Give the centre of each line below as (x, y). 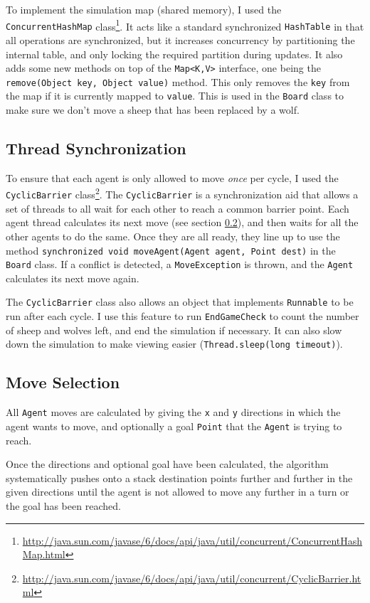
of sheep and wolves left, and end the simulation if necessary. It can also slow (174, 330)
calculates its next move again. (73, 278)
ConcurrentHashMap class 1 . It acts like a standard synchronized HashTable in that (185, 25)
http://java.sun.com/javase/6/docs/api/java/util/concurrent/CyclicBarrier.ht (192, 578)
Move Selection (63, 382)
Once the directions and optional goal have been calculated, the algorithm (167, 464)
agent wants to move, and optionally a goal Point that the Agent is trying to (174, 426)
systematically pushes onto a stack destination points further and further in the (179, 477)
